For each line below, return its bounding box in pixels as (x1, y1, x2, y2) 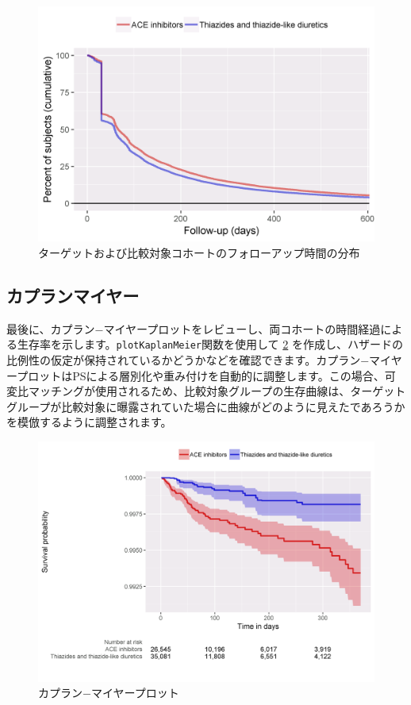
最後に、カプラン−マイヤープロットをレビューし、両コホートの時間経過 (6, 320, 381, 337)
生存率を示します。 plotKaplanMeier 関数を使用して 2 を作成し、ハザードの (17, 336, 403, 352)
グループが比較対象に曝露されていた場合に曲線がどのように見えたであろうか (6, 398, 405, 414)
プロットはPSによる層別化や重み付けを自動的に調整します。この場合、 (17, 367, 385, 383)
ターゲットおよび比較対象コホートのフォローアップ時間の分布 (38, 245, 360, 261)
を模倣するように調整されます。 (6, 414, 172, 430)
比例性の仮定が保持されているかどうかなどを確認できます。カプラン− (6, 352, 370, 368)
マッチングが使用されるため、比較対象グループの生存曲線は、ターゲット (28, 383, 406, 399)
